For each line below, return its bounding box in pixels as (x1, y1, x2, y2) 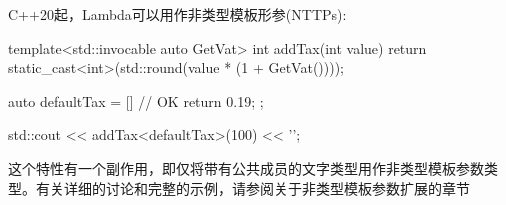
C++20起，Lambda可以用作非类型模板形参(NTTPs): (8, 4, 347, 24)
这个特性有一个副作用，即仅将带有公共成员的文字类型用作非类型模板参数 (8, 157, 484, 178)
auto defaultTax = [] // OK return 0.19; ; (8, 90, 264, 111)
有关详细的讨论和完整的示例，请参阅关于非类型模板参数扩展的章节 (35, 177, 470, 198)
